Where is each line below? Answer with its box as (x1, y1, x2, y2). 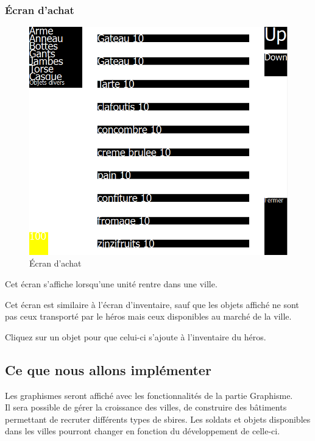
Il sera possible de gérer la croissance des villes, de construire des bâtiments (5, 401, 287, 414)
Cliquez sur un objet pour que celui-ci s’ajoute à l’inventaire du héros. (5, 330, 266, 343)
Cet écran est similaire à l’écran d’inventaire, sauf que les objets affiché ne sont (5, 298, 299, 310)
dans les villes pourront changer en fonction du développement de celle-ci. (5, 425, 280, 437)
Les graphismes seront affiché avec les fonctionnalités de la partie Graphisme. (5, 389, 293, 401)
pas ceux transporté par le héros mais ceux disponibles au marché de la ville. (5, 310, 292, 323)
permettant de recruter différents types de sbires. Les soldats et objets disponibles (5, 412, 311, 425)
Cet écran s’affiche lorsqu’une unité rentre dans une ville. (5, 277, 218, 290)
